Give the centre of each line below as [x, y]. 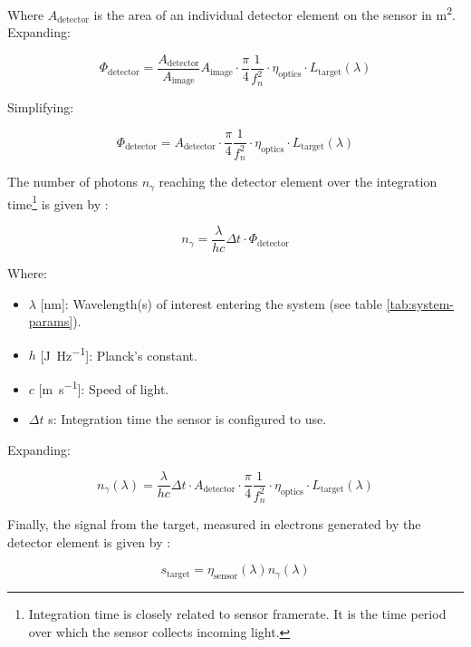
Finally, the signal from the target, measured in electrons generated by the [214, 524]
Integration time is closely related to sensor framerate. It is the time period [237, 614]
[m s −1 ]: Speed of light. [104, 387]
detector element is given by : [89, 541]
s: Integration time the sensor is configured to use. [187, 419]
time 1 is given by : [58, 202]
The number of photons [73, 182]
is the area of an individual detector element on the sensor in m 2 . [274, 13]
